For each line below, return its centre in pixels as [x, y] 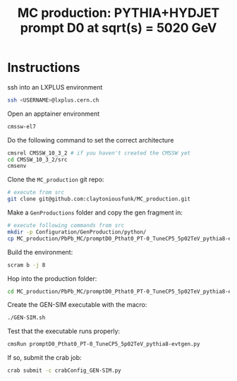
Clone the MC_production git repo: [56, 180]
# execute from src [36, 193]
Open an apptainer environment [54, 114]
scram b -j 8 [26, 265]
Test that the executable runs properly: [64, 331]
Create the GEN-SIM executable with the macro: [77, 305]
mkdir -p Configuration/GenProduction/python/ [77, 232]
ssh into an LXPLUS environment [55, 87]
